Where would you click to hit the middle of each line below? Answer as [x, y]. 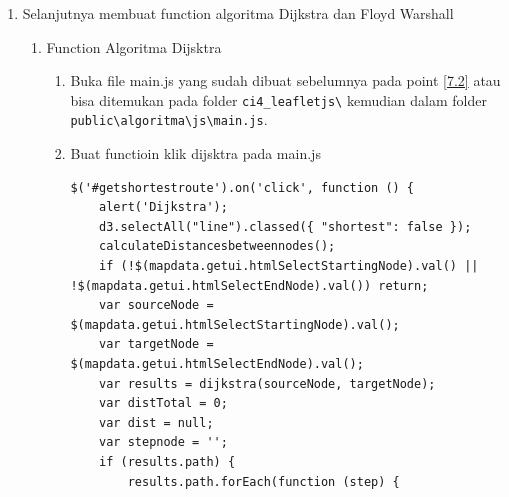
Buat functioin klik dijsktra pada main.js [195, 153]
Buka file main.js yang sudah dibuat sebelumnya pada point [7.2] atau [285, 80]
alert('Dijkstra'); [163, 207]
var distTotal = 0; [163, 403]
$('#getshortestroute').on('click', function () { [242, 187]
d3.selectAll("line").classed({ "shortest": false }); [285, 226]
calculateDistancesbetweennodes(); [217, 246]
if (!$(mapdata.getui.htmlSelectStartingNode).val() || [289, 266]
